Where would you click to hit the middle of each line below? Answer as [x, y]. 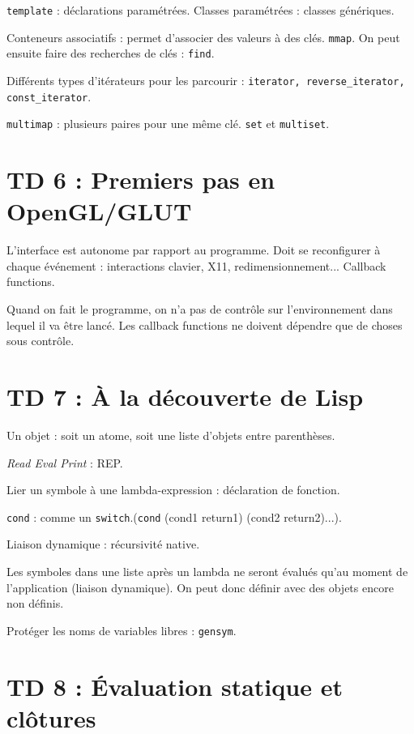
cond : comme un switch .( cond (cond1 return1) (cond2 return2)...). [174, 516]
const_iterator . [49, 96]
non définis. [35, 603]
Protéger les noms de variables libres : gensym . [122, 630]
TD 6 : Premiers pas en [141, 179]
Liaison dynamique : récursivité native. [103, 544]
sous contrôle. [41, 341]
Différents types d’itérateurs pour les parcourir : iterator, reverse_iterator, [206, 80]
